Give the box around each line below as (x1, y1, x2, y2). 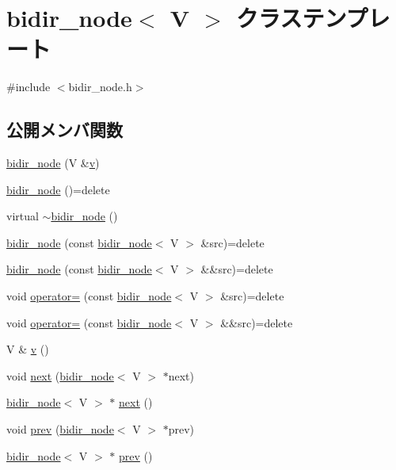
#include (6, 78, 51, 95)
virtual (6, 208, 39, 224)
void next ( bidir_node (6, 367, 114, 384)
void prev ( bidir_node (6, 421, 114, 438)
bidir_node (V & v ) (6, 155, 100, 171)
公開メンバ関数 (6, 117, 123, 142)
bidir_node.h (68, 78, 132, 95)
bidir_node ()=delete (6, 181, 110, 197)
